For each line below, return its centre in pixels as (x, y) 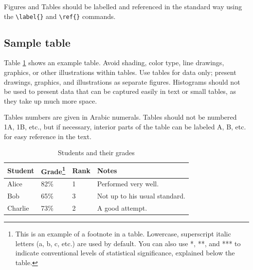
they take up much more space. (51, 100)
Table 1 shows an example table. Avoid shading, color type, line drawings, (114, 63)
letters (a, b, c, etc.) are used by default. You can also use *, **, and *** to (128, 243)
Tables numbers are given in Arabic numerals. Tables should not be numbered (120, 117)
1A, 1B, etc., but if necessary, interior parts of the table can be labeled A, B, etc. (125, 127)
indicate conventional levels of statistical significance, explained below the (125, 253)
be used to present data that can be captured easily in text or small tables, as (120, 91)
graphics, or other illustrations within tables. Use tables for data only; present (120, 72)
